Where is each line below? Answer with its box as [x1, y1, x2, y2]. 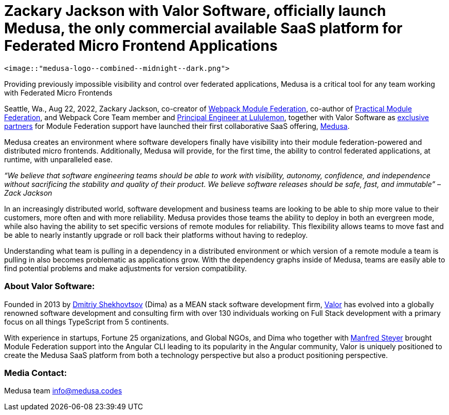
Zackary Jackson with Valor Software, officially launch [4, 2, 386, 20]
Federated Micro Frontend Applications [4, 37, 278, 54]
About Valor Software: [4, 281, 95, 292]
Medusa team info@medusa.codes [4, 386, 122, 395]
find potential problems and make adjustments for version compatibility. [4, 263, 247, 273]
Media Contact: [4, 367, 67, 378]
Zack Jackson [4, 188, 52, 197]
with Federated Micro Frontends [4, 88, 113, 97]
